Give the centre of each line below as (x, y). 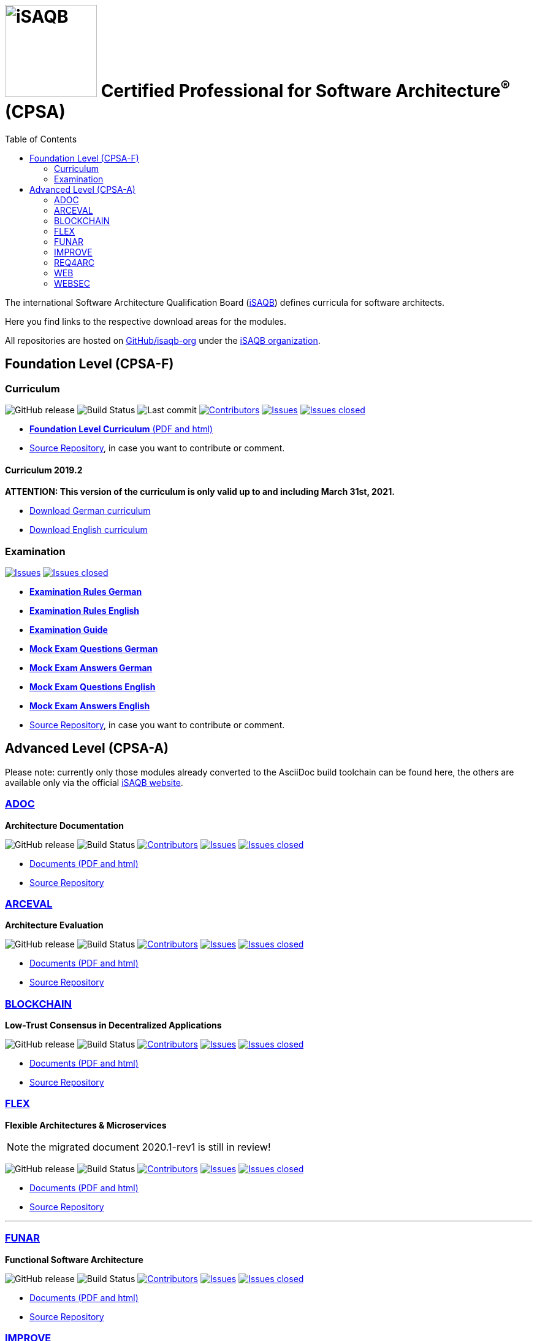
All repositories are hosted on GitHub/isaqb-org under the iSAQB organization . (163, 340)
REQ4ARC (74, 262)
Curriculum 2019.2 (44, 470)
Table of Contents (41, 139)
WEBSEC (72, 283)
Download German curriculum (90, 511)
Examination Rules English (85, 610)
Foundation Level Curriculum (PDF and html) (121, 429)
